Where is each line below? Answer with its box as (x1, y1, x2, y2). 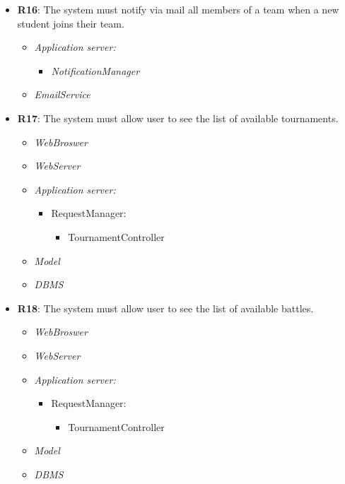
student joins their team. (17, 16, 124, 30)
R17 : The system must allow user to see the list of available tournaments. (17, 110, 339, 125)
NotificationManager (51, 63, 140, 78)
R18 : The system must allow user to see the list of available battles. (17, 300, 314, 315)
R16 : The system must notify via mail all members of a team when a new (17, 2, 339, 16)
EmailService (34, 87, 90, 102)
